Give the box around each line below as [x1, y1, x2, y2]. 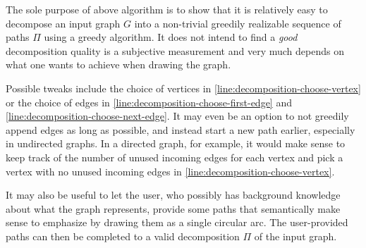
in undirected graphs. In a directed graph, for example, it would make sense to [6, 136, 346, 151]
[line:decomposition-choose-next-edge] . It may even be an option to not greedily [6, 108, 349, 123]
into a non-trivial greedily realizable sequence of [134, 15, 341, 30]
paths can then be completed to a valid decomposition [6, 228, 240, 243]
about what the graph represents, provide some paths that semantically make [6, 201, 341, 216]
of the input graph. [254, 228, 337, 243]
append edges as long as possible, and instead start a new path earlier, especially [6, 122, 355, 137]
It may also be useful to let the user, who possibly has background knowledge [6, 187, 341, 202]
